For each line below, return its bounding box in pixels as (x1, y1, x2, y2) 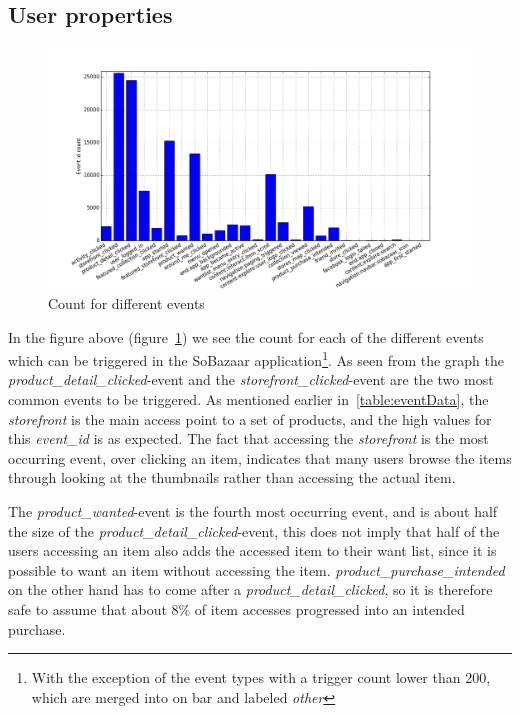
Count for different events (48, 293, 205, 314)
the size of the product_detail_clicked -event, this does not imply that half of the (8, 520, 500, 541)
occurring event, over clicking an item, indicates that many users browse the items (8, 447, 512, 468)
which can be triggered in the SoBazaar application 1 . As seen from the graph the (8, 347, 505, 370)
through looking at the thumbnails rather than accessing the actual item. (8, 467, 456, 488)
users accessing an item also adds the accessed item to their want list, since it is (8, 540, 497, 561)
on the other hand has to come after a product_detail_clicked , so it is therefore (8, 579, 493, 600)
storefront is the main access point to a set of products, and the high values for (8, 408, 492, 429)
